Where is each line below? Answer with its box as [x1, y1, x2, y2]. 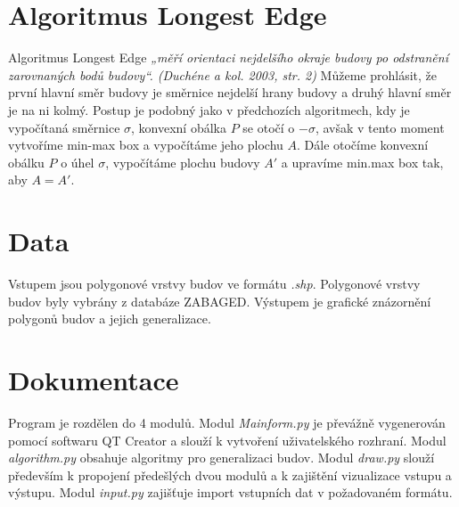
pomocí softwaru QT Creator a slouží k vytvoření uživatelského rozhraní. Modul [8, 430, 447, 449]
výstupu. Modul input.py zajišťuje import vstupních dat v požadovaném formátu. [8, 483, 453, 502]
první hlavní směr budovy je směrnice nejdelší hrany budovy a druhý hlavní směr [8, 83, 452, 102]
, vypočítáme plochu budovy [105, 152, 260, 171]
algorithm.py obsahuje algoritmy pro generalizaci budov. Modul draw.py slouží [8, 448, 435, 467]
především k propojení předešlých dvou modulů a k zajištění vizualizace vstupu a [8, 465, 452, 484]
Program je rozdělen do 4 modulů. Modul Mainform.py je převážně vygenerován [8, 413, 446, 431]
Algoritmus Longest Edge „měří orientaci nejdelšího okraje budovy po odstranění [8, 48, 448, 67]
